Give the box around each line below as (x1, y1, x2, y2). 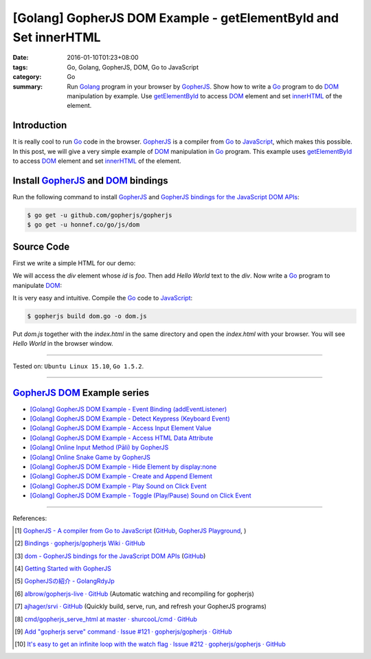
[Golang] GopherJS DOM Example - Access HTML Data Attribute (30, 434, 214, 442)
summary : (12, 82, 43, 91)
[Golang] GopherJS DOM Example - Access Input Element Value (30, 424, 212, 432)
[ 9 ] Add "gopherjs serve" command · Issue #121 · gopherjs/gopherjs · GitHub (14, 627, 232, 636)
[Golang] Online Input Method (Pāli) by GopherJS (30, 443, 169, 451)
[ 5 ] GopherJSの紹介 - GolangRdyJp (14, 577, 115, 585)
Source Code (12, 241, 70, 252)
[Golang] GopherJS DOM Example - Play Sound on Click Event (30, 482, 207, 490)
